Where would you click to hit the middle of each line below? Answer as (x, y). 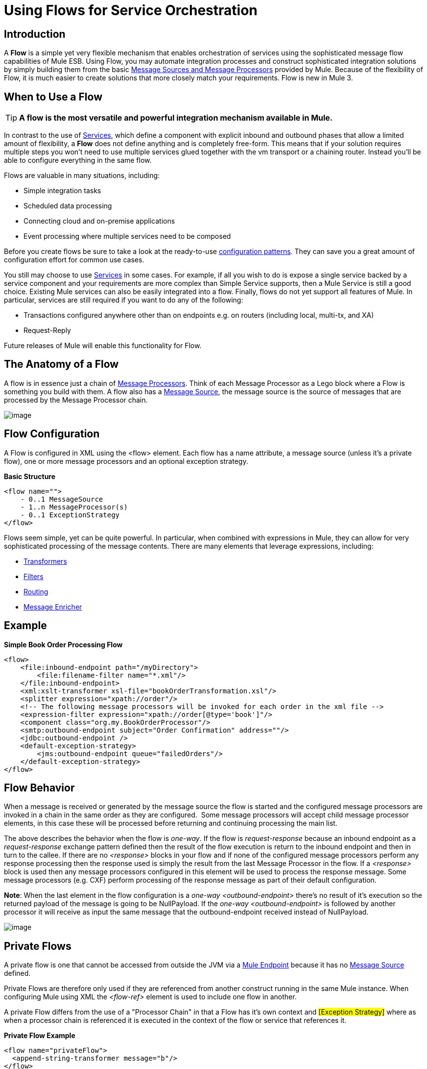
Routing (36, 591)
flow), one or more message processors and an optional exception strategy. (126, 461)
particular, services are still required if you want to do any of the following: (124, 300)
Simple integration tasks (62, 191)
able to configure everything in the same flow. (78, 160)
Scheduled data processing (68, 206)
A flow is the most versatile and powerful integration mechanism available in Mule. (176, 118)
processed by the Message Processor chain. (76, 400)
